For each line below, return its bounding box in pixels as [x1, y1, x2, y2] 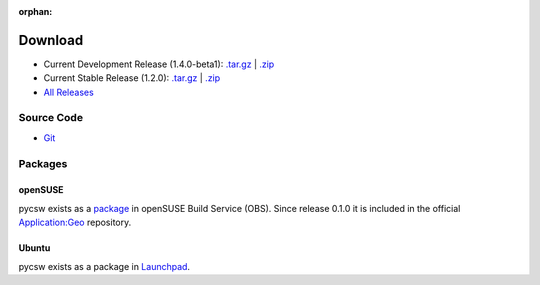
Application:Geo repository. [18, 216, 132, 229]
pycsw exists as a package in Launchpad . [18, 260, 190, 272]
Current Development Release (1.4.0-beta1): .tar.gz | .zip [43, 58, 275, 70]
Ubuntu [18, 242, 51, 254]
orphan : [18, 6, 53, 17]
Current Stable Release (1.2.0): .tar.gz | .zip [43, 72, 221, 84]
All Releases [43, 86, 94, 98]
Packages [18, 156, 68, 170]
